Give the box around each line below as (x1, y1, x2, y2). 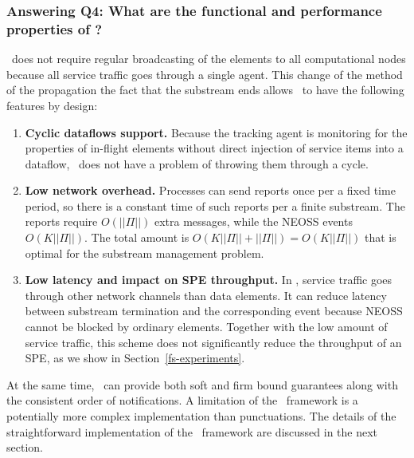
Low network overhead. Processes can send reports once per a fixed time (25, 182, 396, 199)
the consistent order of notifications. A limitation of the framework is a (6, 392, 358, 409)
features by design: (6, 97, 98, 113)
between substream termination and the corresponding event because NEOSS (25, 302, 403, 319)
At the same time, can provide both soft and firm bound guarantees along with (6, 376, 398, 393)
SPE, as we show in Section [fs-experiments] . (25, 349, 245, 366)
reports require (25, 213, 98, 230)
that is (364, 229, 396, 246)
